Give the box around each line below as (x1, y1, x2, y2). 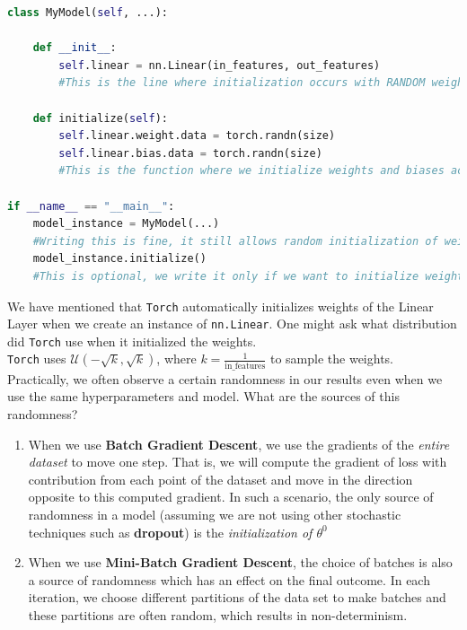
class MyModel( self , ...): (7, 6, 168, 19)
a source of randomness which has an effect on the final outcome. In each (28, 570, 430, 589)
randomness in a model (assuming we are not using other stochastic (28, 504, 401, 523)
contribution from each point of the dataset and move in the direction (28, 469, 413, 488)
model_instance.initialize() (32, 252, 207, 266)
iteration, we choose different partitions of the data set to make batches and (28, 588, 446, 607)
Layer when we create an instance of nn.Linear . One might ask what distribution (7, 314, 457, 333)
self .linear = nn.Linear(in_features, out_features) (58, 58, 381, 72)
